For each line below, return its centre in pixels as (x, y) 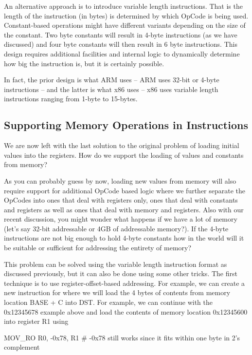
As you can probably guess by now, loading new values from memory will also (120, 180)
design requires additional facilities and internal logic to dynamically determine (122, 53)
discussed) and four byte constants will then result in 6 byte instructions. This (121, 44)
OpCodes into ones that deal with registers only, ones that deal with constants (121, 200)
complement (22, 347)
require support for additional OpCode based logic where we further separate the (125, 190)
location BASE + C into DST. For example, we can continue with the (108, 302)
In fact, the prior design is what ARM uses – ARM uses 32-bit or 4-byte (112, 80)
